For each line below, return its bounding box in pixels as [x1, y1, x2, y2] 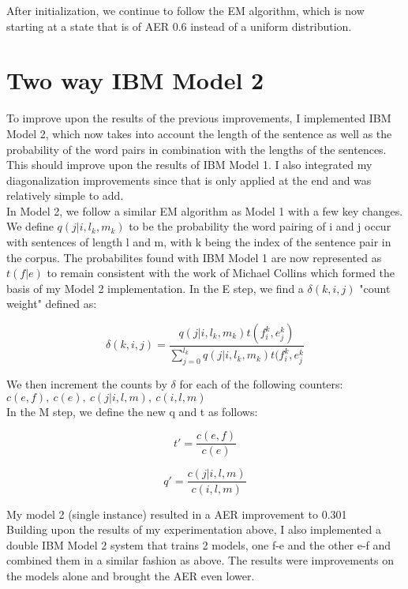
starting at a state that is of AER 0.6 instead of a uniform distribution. [6, 17, 352, 34]
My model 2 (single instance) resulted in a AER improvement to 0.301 [6, 505, 347, 522]
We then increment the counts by [6, 376, 167, 392]
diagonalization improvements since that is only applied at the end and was [6, 171, 372, 188]
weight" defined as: [6, 295, 97, 312]
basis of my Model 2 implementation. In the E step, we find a [6, 279, 304, 296]
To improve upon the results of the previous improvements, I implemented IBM [6, 110, 391, 126]
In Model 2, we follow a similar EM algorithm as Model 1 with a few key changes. [6, 202, 403, 219]
